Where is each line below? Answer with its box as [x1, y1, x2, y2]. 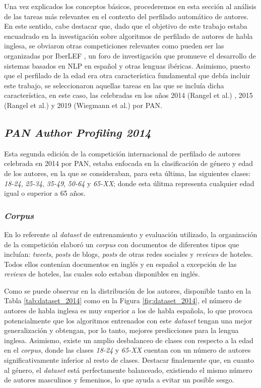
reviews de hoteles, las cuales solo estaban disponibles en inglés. [4, 268, 200, 279]
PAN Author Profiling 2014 [4, 124, 151, 140]
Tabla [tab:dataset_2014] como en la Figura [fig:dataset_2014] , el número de [4, 295, 242, 306]
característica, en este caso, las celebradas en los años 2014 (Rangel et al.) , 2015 [4, 90, 253, 100]
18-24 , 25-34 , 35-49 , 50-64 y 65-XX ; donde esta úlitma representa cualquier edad [4, 178, 254, 188]
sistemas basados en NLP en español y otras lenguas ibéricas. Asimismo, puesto [4, 60, 250, 71]
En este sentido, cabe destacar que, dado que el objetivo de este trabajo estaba [4, 21, 247, 31]
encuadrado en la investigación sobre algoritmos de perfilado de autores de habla [4, 30, 253, 41]
